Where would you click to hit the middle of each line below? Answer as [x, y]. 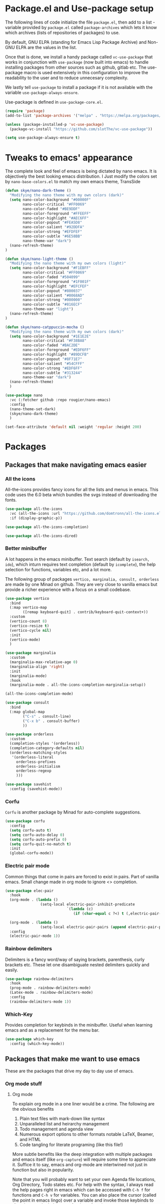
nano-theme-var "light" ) [48, 309]
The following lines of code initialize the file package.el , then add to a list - [80, 22]
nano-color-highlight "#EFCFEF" [56, 286]
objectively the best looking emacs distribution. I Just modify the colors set [81, 176]
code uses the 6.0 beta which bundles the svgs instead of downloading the [81, 495]
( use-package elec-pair [29, 891]
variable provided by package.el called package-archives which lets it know [81, 27]
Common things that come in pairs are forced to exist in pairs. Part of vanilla [82, 876]
